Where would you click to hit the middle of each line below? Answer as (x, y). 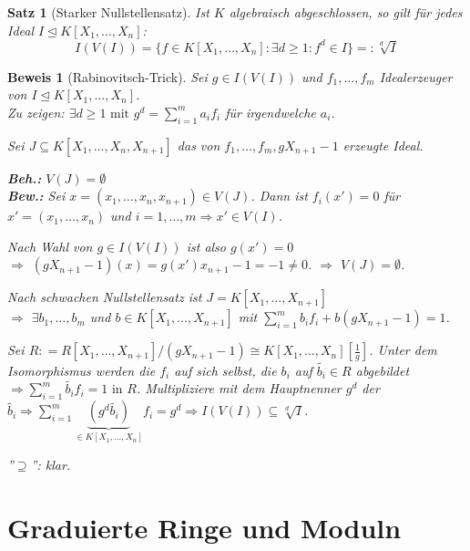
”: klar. (51, 464)
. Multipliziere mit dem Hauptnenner (239, 388)
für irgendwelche (271, 112)
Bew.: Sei (36, 196)
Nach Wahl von (50, 246)
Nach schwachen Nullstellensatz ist (105, 297)
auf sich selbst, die (225, 370)
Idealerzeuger (416, 76)
